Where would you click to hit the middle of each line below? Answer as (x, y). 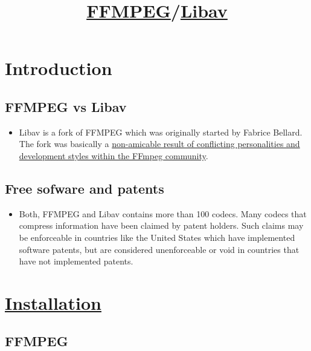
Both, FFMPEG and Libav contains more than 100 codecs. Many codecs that (163, 213)
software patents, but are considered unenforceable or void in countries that (159, 249)
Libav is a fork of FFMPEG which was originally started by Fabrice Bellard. (161, 132)
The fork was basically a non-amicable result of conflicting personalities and (159, 144)
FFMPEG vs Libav (66, 106)
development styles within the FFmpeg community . (114, 155)
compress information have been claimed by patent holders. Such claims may (161, 225)
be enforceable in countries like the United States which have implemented (157, 237)
